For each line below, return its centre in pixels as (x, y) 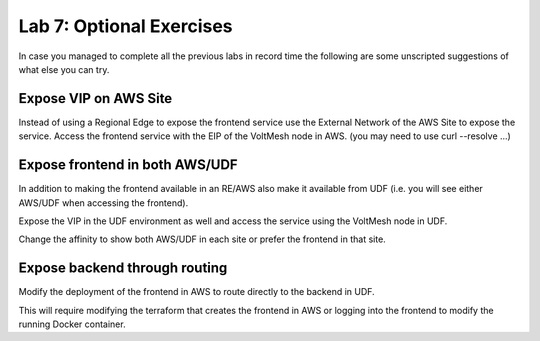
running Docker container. (72, 324)
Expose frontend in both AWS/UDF (128, 165)
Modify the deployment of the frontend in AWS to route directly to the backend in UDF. (196, 292)
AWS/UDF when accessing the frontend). (103, 202)
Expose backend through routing (123, 268)
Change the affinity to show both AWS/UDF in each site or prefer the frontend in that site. (202, 239)
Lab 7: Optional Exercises (126, 26)
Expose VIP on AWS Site (95, 98)
